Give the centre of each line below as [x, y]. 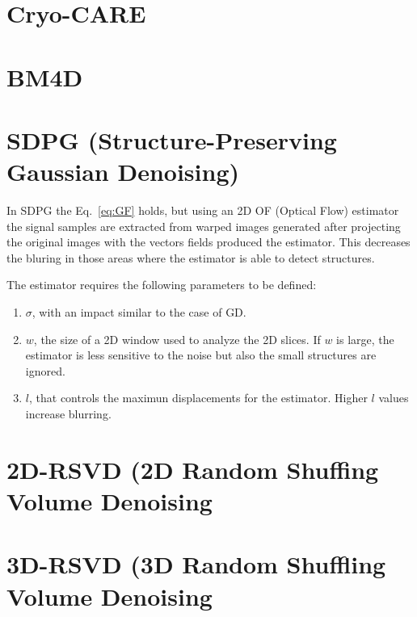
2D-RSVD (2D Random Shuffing [193, 469]
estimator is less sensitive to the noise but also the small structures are [201, 355]
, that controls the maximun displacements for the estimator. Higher [198, 398]
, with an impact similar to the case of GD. [139, 312]
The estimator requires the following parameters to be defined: [162, 285]
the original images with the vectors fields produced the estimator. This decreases [208, 242]
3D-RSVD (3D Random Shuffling [196, 564]
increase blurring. [68, 413]
